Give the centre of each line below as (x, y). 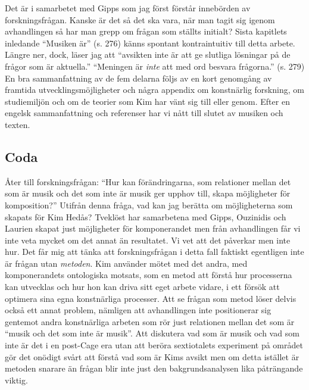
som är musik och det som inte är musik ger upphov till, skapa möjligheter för (148, 193)
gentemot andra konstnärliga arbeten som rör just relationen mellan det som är (150, 321)
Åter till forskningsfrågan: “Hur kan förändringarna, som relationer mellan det (148, 181)
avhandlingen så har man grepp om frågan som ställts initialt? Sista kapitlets (146, 31)
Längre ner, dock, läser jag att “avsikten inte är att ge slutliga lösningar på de (148, 54)
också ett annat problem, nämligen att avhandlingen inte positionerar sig (138, 310)
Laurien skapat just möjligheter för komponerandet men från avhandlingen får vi (153, 228)
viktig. (16, 380)
